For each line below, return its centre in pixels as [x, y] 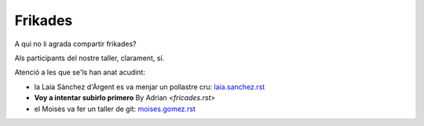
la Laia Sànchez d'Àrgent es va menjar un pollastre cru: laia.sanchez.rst [150, 87]
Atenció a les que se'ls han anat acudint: [80, 72]
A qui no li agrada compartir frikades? [75, 44]
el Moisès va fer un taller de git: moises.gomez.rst [115, 109]
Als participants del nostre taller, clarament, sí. [90, 58]
